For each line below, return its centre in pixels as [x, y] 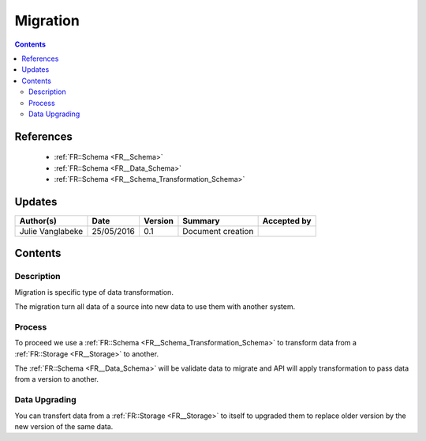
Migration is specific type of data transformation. [94, 292]
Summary [201, 220]
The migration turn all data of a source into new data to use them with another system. [155, 307]
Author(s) [38, 220]
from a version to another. [56, 379]
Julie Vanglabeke [51, 231]
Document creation [218, 231]
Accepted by [287, 220]
